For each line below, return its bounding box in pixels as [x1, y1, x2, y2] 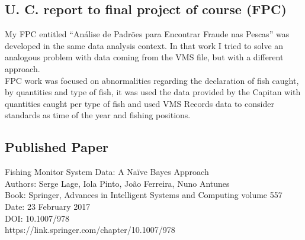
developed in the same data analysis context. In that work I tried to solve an [5, 39, 284, 51]
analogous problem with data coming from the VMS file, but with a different [5, 51, 284, 63]
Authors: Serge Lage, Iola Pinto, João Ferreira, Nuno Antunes [5, 177, 230, 189]
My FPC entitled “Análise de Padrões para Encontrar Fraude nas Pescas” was [5, 28, 290, 40]
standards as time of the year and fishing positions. [5, 109, 191, 121]
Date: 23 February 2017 [5, 200, 91, 212]
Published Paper [5, 138, 108, 156]
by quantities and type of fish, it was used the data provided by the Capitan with [5, 86, 301, 98]
